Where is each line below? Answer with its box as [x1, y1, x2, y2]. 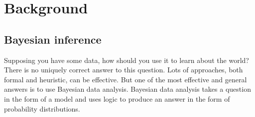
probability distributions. [4, 103, 80, 114]
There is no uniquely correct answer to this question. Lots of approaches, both [4, 64, 243, 75]
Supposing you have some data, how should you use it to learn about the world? [4, 55, 249, 65]
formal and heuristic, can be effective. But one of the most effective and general [4, 74, 247, 84]
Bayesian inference [4, 31, 102, 47]
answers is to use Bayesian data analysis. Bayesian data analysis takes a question [4, 84, 251, 94]
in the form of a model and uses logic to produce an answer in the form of [4, 93, 230, 104]
